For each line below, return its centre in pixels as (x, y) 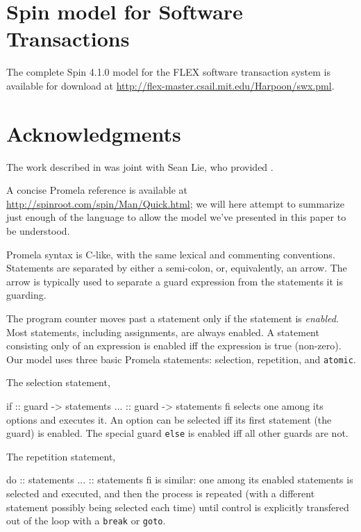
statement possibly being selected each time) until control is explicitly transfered (178, 507)
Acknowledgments (94, 133)
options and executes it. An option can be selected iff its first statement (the (169, 419)
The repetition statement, (61, 456)
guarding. (26, 295)
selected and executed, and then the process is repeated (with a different (161, 493)
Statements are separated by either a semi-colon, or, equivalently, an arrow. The (177, 268)
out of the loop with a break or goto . (86, 521)
